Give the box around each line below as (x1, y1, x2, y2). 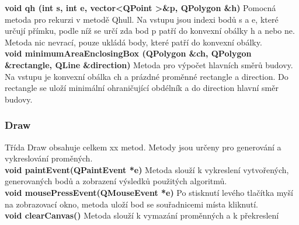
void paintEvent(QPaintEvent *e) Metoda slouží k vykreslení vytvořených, (5, 163, 289, 175)
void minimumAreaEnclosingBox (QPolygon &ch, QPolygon (5, 47, 252, 59)
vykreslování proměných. (5, 152, 93, 164)
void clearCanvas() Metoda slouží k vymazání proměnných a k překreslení (5, 209, 279, 222)
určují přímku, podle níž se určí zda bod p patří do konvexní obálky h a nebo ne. (5, 24, 295, 37)
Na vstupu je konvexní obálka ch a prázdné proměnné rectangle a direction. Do (5, 70, 288, 82)
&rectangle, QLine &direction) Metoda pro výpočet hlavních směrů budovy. (5, 58, 293, 71)
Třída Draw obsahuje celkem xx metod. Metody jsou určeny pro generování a (5, 140, 281, 153)
